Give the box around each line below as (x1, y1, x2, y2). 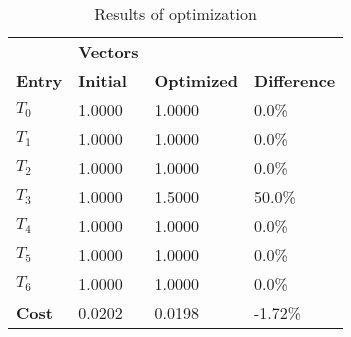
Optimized (154, 69, 239, 92)
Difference (254, 69, 336, 92)
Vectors (78, 40, 139, 63)
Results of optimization (94, 2, 257, 25)
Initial (78, 69, 127, 92)
